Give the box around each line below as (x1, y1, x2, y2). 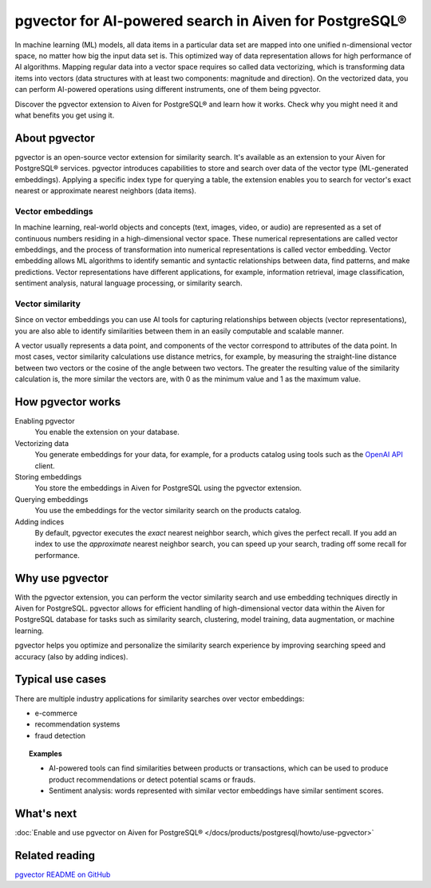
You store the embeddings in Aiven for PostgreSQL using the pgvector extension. (34, 484, 302, 493)
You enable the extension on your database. (34, 428, 180, 437)
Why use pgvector (14, 571, 109, 585)
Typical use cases (14, 672, 107, 687)
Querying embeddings (14, 494, 89, 504)
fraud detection (34, 731, 86, 740)
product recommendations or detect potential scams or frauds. (49, 775, 255, 784)
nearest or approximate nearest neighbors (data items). (14, 185, 197, 195)
